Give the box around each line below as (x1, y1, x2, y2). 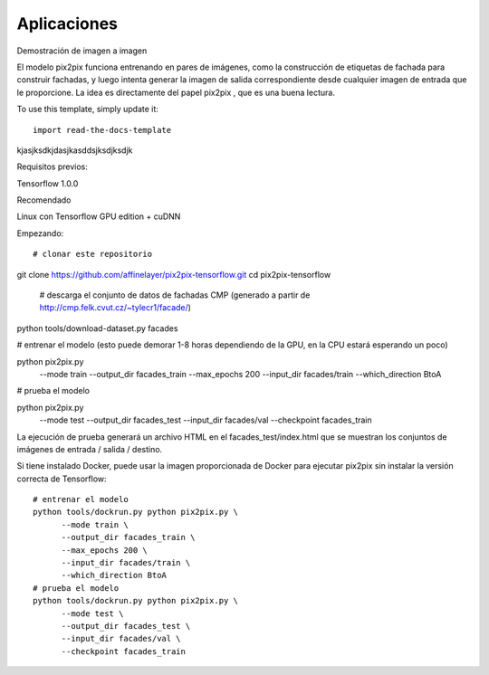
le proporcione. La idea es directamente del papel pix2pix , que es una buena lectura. (16, 87, 335, 98)
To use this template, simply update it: (16, 104, 158, 115)
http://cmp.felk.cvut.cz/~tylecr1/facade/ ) (39, 302, 192, 313)
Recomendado (16, 195, 72, 205)
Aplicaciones (16, 14, 118, 33)
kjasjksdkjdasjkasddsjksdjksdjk (16, 145, 133, 156)
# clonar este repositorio (33, 249, 153, 260)
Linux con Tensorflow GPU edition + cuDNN (16, 211, 181, 222)
